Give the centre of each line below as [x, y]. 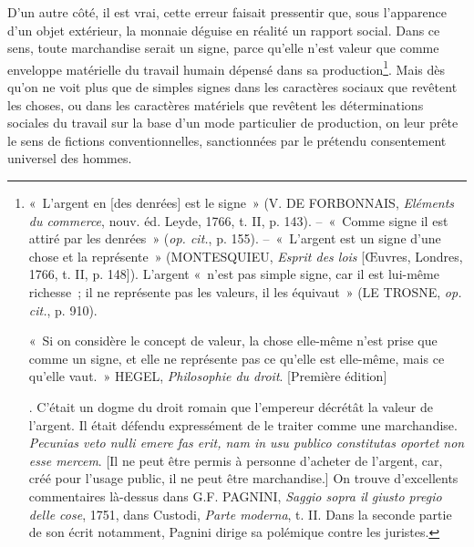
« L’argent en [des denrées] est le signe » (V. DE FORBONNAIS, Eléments [242, 202]
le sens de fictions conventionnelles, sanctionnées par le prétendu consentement [227, 140]
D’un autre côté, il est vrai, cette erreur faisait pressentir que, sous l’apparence [227, 12]
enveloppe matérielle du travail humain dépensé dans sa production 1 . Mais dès [227, 67]
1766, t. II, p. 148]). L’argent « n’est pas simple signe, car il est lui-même [234, 274]
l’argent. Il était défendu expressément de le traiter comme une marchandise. [243, 424]
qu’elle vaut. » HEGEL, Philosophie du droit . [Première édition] [208, 376]
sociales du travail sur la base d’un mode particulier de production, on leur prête [233, 123]
